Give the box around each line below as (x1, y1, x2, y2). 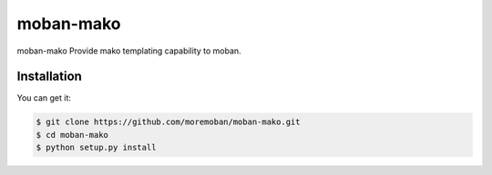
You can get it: (16, 92, 72, 103)
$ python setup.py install (36, 142, 157, 153)
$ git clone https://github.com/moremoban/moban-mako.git (36, 117, 301, 127)
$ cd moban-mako (36, 130, 109, 140)
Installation (16, 69, 82, 84)
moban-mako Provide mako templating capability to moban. (16, 45, 241, 56)
